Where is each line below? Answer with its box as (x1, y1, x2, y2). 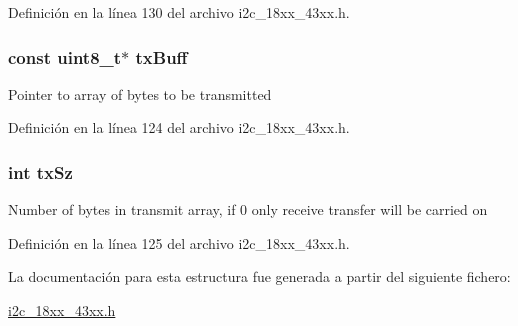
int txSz (8, 159, 73, 184)
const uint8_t (8, 44, 122, 69)
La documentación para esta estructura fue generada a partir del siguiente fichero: (8, 266, 511, 287)
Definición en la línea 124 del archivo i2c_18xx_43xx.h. (8, 117, 350, 138)
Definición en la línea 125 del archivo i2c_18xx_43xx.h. (8, 232, 350, 253)
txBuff (135, 44, 188, 69)
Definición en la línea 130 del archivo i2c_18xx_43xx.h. (8, 2, 350, 22)
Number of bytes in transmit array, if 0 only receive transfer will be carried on (8, 199, 488, 220)
